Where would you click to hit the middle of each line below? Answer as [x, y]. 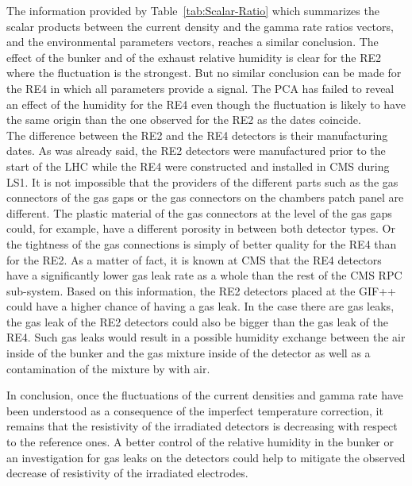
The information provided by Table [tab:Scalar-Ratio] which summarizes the [193, 10]
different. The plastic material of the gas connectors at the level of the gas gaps [199, 212]
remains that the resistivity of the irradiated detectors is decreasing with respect [202, 426]
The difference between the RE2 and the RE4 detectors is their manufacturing [197, 135]
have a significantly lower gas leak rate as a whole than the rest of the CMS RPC [204, 275]
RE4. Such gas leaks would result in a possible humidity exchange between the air [206, 337]
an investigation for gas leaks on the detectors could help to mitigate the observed [206, 457]
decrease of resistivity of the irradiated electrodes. [127, 473]
